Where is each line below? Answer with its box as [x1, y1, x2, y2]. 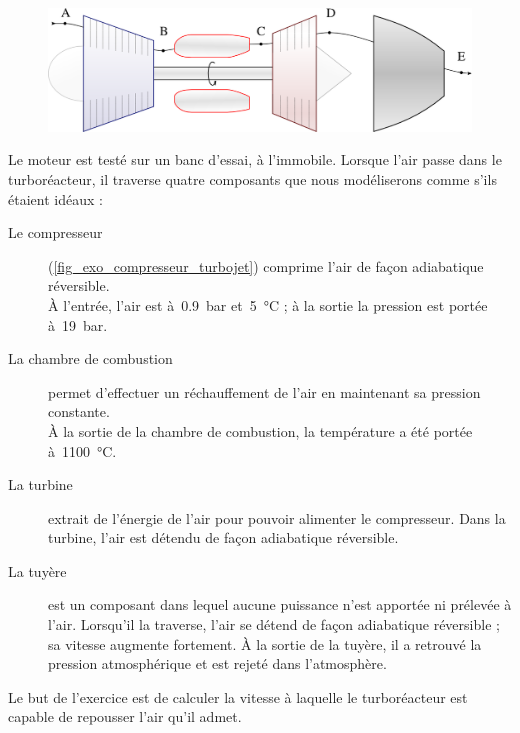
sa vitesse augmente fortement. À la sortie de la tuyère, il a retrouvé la [48, 633, 482, 654]
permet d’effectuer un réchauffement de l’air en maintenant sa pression [48, 381, 481, 402]
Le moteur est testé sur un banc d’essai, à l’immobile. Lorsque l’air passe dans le [8, 149, 502, 170]
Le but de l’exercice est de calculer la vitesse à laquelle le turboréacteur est [8, 686, 468, 707]
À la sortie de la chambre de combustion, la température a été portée [48, 420, 473, 441]
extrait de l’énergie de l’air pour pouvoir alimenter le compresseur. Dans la [48, 507, 506, 528]
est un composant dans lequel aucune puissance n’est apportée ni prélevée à [48, 594, 512, 615]
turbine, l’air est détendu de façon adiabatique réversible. [48, 527, 399, 548]
